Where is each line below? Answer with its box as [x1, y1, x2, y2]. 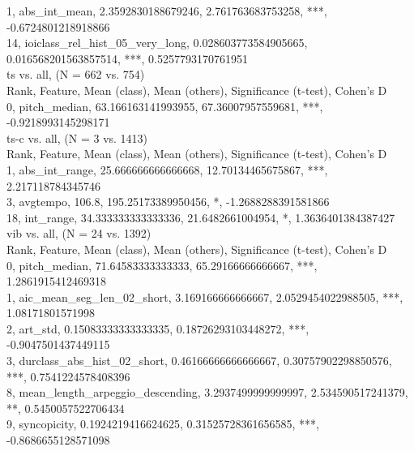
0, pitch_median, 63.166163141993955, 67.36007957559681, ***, [6, 97, 323, 114]
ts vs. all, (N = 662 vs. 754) [6, 66, 145, 83]
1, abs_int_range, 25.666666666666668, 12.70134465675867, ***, [6, 161, 328, 178]
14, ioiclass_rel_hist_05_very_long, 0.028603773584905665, [6, 34, 308, 51]
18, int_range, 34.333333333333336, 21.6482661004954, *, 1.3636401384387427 [6, 208, 395, 225]
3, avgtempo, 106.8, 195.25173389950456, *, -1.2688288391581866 [6, 193, 330, 210]
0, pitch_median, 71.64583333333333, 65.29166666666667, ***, [6, 256, 318, 273]
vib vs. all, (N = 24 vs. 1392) [6, 225, 152, 242]
